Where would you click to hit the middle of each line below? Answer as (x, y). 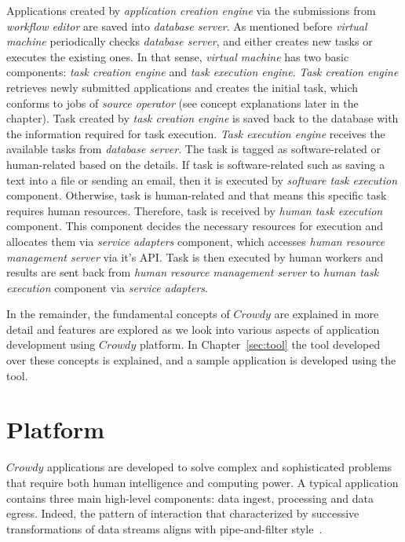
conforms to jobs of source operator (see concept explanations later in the (182, 103)
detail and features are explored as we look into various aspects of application (193, 329)
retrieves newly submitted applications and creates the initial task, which (182, 87)
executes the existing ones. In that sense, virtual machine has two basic (178, 56)
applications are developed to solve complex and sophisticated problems (219, 467)
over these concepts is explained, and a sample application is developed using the (201, 360)
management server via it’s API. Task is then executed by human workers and (195, 256)
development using (51, 344)
